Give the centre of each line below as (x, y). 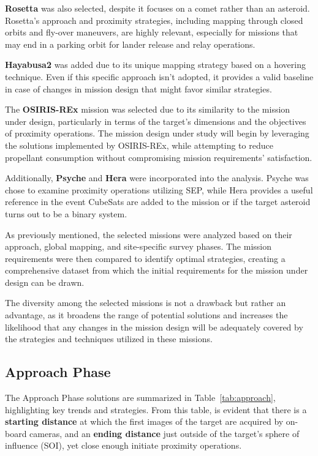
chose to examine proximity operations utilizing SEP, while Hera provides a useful (159, 189)
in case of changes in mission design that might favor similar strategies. (138, 88)
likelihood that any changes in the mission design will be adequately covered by (154, 327)
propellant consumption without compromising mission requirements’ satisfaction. (159, 157)
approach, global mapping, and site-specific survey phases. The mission (138, 246)
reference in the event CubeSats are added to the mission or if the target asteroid (158, 202)
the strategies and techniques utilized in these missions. (109, 339)
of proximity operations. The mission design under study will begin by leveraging (157, 133)
